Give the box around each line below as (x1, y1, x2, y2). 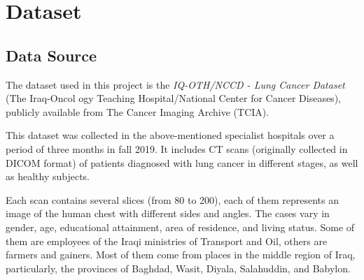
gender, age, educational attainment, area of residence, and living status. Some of (6, 219, 355, 234)
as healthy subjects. (6, 169, 90, 184)
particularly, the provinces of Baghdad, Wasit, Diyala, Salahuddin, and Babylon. (6, 260, 351, 275)
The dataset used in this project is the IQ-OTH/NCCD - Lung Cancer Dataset (6, 77, 345, 91)
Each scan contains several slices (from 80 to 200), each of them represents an (6, 192, 339, 207)
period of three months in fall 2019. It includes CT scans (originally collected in (6, 141, 348, 156)
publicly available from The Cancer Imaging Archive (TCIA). (6, 104, 269, 119)
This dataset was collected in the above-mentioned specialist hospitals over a (6, 128, 335, 142)
